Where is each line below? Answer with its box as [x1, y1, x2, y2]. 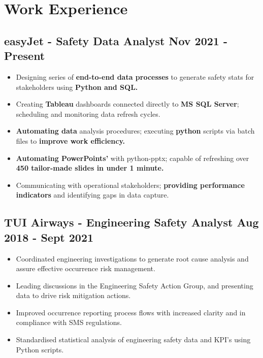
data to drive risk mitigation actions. [16, 290, 131, 301]
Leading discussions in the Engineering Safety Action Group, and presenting [16, 280, 253, 290]
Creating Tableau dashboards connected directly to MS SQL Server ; [16, 99, 239, 109]
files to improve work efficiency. [16, 135, 125, 146]
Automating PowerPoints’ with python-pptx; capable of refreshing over [16, 152, 249, 163]
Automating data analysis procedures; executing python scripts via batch [16, 125, 255, 136]
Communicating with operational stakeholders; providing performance [16, 179, 245, 190]
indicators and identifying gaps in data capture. [16, 189, 169, 200]
